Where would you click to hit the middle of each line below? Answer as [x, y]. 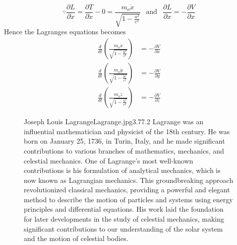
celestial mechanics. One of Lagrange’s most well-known [109, 160]
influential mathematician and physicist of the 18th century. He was [127, 131]
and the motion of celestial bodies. [76, 238]
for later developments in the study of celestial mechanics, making [124, 219]
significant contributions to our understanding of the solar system [123, 228]
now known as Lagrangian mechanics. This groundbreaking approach [129, 180]
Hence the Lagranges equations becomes [65, 32]
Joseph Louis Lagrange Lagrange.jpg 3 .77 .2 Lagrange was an [114, 122]
